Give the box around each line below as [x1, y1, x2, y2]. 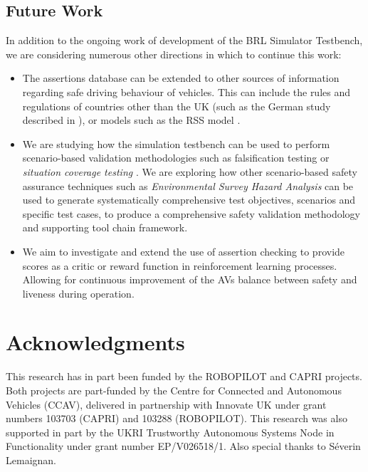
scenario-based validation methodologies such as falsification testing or [22, 150, 330, 165]
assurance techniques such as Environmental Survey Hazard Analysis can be [22, 178, 354, 193]
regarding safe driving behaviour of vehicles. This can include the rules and [22, 84, 351, 99]
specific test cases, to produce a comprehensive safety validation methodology [22, 206, 360, 221]
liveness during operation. [22, 285, 135, 300]
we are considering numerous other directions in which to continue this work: [6, 46, 342, 61]
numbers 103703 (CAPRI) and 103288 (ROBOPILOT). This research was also [6, 411, 347, 426]
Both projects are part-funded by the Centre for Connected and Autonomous [6, 383, 342, 398]
